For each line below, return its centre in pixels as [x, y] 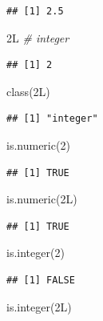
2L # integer [38, 37]
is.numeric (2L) [42, 199]
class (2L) [28, 91]
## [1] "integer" [52, 119]
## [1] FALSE [41, 280]
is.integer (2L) [39, 306]
